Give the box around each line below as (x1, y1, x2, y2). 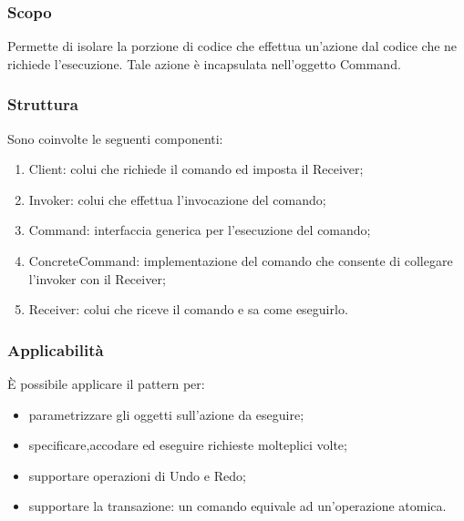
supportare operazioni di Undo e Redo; (28, 465, 246, 485)
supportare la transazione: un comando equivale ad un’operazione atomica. (28, 496, 447, 516)
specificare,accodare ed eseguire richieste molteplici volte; (28, 435, 347, 455)
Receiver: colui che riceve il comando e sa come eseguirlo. (28, 300, 348, 319)
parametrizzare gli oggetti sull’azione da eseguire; (28, 404, 304, 424)
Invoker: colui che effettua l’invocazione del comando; (28, 189, 326, 209)
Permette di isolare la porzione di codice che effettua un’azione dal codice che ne (7, 36, 458, 56)
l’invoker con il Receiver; (28, 269, 166, 288)
